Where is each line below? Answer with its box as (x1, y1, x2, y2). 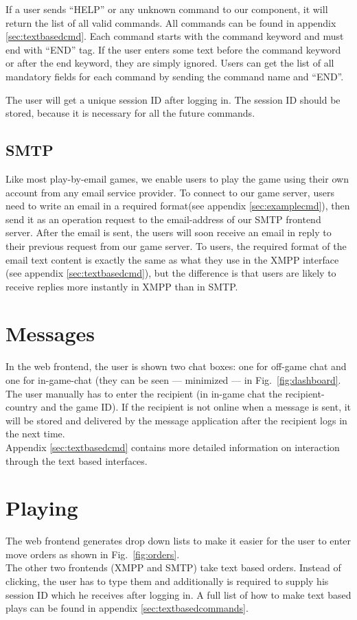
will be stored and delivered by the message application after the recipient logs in (5, 413, 347, 427)
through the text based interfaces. (5, 453, 148, 468)
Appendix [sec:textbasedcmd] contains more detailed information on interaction (5, 439, 340, 454)
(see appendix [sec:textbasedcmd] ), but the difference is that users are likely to (5, 266, 336, 280)
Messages (5, 319, 95, 347)
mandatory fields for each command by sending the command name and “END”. (5, 69, 344, 83)
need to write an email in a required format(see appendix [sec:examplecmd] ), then (5, 198, 350, 213)
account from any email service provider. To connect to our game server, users (5, 185, 334, 199)
